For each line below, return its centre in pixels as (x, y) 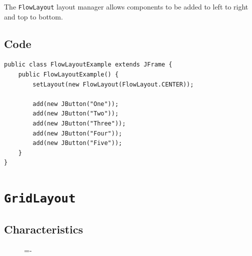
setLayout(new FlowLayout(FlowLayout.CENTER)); (113, 84)
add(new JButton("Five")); (77, 143)
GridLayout (40, 199)
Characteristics (44, 229)
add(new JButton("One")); (76, 104)
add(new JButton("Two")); (76, 114)
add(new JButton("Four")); (77, 133)
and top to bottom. (33, 16)
